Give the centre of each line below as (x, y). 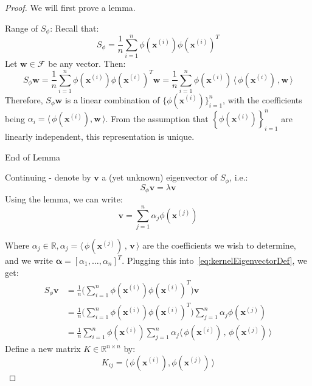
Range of (22, 28)
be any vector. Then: (87, 64)
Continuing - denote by (48, 177)
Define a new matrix (43, 349)
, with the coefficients (262, 99)
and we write (29, 260)
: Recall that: (75, 28)
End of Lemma (33, 157)
